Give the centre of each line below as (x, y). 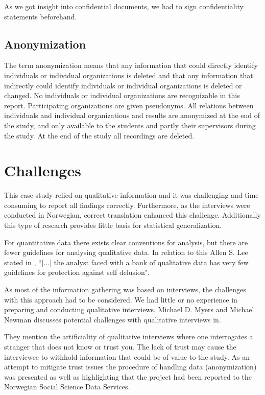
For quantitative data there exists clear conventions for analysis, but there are (126, 242)
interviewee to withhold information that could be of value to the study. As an (127, 356)
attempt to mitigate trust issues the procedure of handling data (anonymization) (130, 367)
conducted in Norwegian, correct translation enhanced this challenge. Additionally (132, 215)
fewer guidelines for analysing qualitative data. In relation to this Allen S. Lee (126, 252)
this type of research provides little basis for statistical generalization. (113, 225)
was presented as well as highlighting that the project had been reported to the (128, 376)
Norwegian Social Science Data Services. (67, 387)
